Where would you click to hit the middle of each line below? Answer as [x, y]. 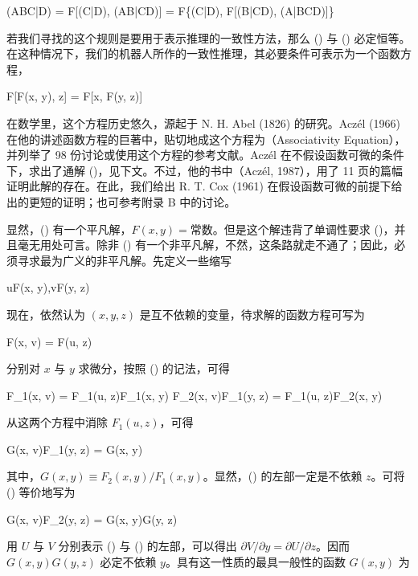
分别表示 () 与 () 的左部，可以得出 [148, 546]
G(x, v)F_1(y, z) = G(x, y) [75, 449]
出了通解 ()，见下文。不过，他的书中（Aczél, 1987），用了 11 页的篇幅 [221, 170]
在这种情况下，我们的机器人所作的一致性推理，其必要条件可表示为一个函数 [203, 53]
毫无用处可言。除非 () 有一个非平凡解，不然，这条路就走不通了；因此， [206, 245]
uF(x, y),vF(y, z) [48, 287]
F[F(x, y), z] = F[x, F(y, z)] [75, 96]
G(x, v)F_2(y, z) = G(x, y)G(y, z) [92, 519]
